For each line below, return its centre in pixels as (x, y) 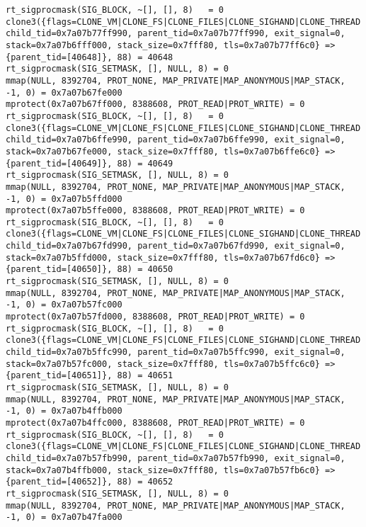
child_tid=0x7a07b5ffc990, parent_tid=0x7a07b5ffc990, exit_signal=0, (176, 352)
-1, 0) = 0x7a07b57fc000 (64, 305)
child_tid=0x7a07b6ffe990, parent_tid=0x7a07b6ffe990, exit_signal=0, (176, 140)
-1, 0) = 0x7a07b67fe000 (64, 92)
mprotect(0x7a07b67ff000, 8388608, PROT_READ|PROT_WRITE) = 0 (155, 104)
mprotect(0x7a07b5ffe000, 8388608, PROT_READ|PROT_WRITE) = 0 (155, 211)
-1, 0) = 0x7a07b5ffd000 (64, 199)
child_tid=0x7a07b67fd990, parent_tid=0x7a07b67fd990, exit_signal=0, (176, 246)
